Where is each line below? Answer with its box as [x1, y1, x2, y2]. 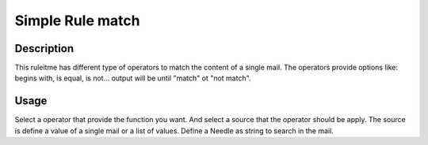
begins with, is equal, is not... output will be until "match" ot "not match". [14, 73, 251, 83]
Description [14, 42, 75, 55]
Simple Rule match [14, 12, 140, 29]
